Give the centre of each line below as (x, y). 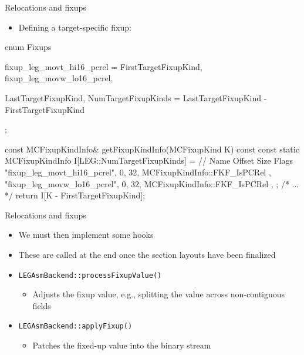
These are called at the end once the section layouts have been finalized (147, 254)
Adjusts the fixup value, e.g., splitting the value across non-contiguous (159, 294)
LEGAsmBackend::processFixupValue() (90, 275)
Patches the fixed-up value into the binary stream (122, 345)
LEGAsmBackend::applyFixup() (75, 326)
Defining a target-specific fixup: (75, 27)
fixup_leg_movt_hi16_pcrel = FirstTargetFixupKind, (104, 66)
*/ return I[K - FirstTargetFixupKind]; (75, 195)
